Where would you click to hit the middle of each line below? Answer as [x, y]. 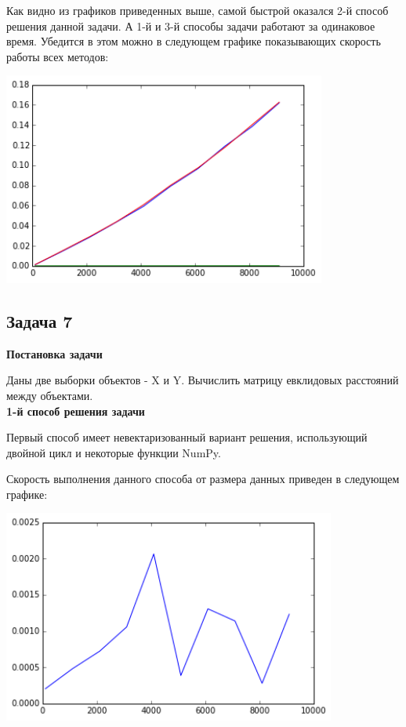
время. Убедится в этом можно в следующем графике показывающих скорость [194, 41]
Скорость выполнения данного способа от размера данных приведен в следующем [203, 479]
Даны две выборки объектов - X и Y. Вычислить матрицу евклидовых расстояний [203, 380]
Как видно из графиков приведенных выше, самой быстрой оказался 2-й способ [198, 10]
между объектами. [50, 395]
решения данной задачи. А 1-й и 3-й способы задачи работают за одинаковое [191, 25]
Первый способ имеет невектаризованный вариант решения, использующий [187, 437]
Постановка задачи [54, 353]
